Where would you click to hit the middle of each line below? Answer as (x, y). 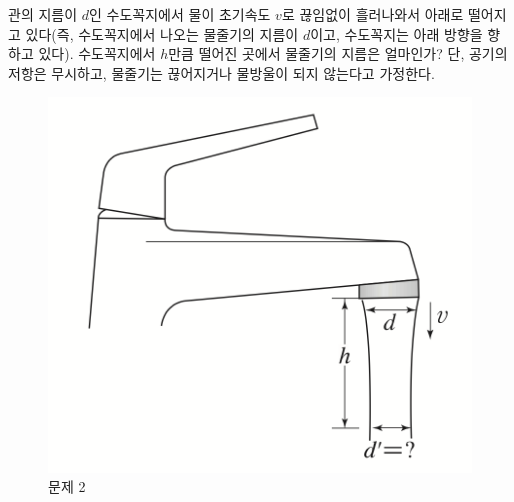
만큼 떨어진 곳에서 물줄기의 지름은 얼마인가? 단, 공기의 (338, 53)
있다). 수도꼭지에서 (97, 53)
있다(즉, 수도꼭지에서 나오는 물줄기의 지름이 (162, 33)
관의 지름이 (43, 14)
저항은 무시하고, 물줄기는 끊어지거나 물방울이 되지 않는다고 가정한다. (221, 72)
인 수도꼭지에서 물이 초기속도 (180, 14)
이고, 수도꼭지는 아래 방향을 (396, 33)
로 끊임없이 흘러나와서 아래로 (372, 14)
